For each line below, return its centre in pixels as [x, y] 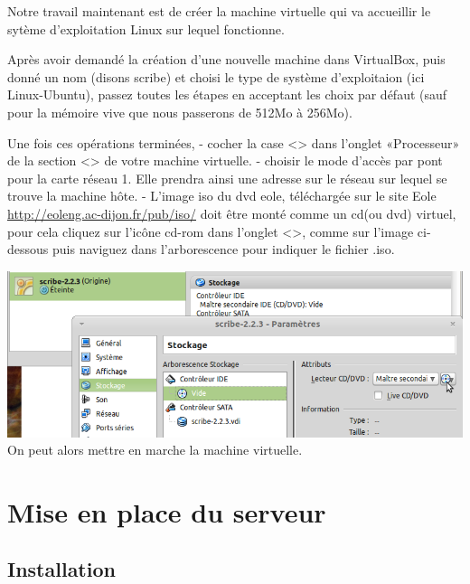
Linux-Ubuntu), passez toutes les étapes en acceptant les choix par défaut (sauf [227, 94]
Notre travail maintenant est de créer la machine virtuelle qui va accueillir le [219, 11]
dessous [28, 249]
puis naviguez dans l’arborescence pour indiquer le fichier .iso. [223, 249]
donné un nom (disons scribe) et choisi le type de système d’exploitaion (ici [216, 76]
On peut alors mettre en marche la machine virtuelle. [155, 450]
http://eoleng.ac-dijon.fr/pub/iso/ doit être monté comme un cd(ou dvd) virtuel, [232, 213]
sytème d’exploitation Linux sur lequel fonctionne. [146, 28]
